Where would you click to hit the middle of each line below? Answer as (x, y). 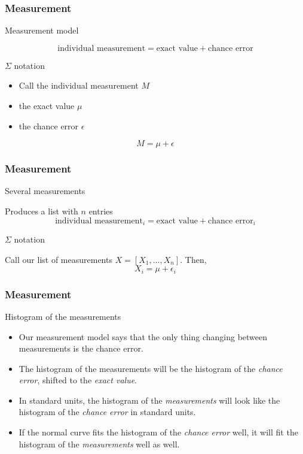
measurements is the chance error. (81, 348)
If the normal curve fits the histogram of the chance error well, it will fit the (158, 432)
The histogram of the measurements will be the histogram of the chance (151, 368)
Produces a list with (42, 211)
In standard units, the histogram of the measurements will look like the (149, 400)
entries (101, 211)
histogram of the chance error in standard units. (107, 412)
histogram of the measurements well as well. (99, 444)
